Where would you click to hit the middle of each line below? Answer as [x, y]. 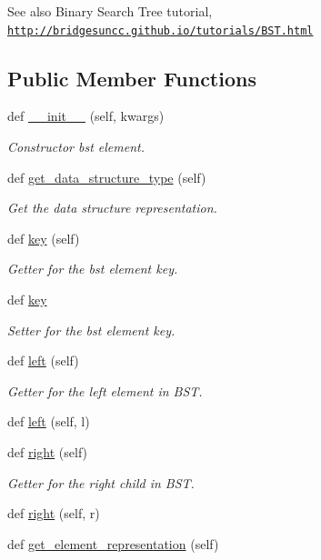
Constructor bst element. [76, 147]
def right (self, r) [54, 513]
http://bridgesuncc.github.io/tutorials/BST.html [160, 30]
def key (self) [44, 238]
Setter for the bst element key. [91, 330]
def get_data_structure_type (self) [107, 177]
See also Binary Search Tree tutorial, [110, 11]
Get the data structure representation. [112, 208]
